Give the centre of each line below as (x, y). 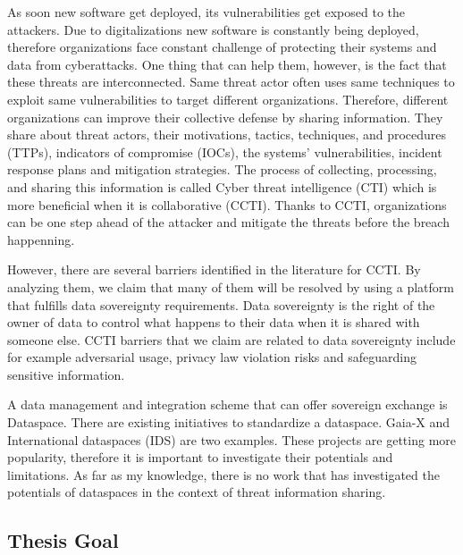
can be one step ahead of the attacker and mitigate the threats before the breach (228, 222)
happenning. (41, 239)
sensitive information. (66, 374)
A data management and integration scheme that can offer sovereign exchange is (227, 404)
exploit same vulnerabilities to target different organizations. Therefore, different (228, 99)
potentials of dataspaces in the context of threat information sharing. (197, 492)
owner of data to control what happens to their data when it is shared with (214, 322)
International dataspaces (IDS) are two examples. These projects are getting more (231, 439)
